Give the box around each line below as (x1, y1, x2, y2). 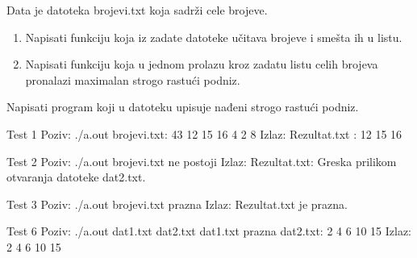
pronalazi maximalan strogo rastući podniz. (25, 71, 240, 88)
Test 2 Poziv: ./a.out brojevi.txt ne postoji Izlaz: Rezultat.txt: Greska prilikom (6, 152, 397, 169)
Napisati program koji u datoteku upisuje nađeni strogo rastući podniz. (6, 98, 359, 115)
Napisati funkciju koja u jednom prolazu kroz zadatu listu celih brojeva (25, 56, 378, 73)
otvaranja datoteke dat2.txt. (6, 169, 146, 185)
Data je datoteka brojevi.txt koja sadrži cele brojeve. (6, 2, 268, 18)
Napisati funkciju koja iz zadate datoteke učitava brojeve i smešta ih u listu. (25, 28, 402, 45)
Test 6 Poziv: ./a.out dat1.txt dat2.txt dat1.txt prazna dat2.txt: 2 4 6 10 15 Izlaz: (6, 223, 412, 239)
